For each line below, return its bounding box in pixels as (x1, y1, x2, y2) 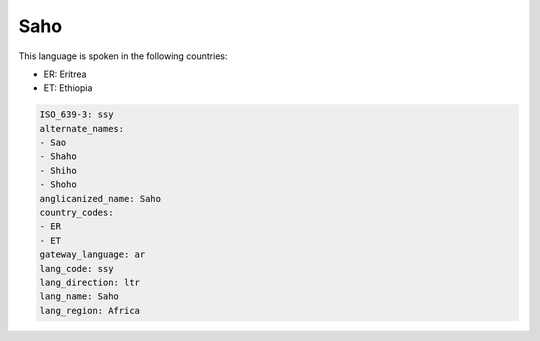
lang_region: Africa (39, 305, 140, 316)
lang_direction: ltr (39, 277, 140, 288)
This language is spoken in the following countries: (18, 50, 228, 62)
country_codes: (39, 207, 114, 219)
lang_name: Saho (39, 291, 120, 302)
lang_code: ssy (39, 263, 114, 274)
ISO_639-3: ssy (39, 109, 114, 120)
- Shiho (39, 165, 77, 176)
